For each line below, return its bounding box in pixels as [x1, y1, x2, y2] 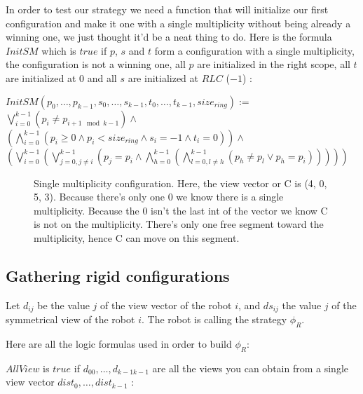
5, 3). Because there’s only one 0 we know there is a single [34, 189, 284, 204]
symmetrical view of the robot [6, 312, 135, 327]
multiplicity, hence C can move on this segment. [34, 230, 240, 245]
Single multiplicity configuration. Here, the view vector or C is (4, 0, [34, 175, 327, 190]
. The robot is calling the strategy [141, 312, 287, 327]
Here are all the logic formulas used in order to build [6, 336, 232, 351]
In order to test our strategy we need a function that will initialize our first [6, 2, 329, 16]
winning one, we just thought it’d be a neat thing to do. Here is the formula [6, 29, 332, 44]
